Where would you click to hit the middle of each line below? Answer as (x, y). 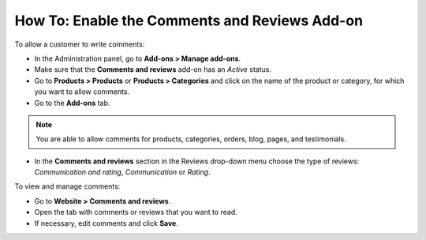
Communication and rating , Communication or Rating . (122, 172)
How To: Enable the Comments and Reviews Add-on (189, 21)
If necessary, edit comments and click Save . (106, 223)
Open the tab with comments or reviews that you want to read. (136, 212)
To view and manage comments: (67, 186)
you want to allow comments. (82, 92)
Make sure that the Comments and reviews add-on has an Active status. (153, 69)
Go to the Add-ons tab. (72, 103)
